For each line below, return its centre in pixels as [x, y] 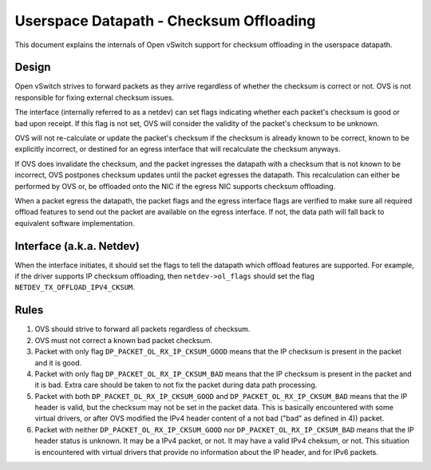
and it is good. [58, 362]
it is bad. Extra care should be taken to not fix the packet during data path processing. [176, 385]
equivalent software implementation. [75, 223]
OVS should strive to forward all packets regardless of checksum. [142, 329]
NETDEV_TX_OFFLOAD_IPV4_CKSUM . [75, 287]
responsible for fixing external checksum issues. [95, 97]
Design [33, 67]
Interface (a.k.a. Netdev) [77, 246]
